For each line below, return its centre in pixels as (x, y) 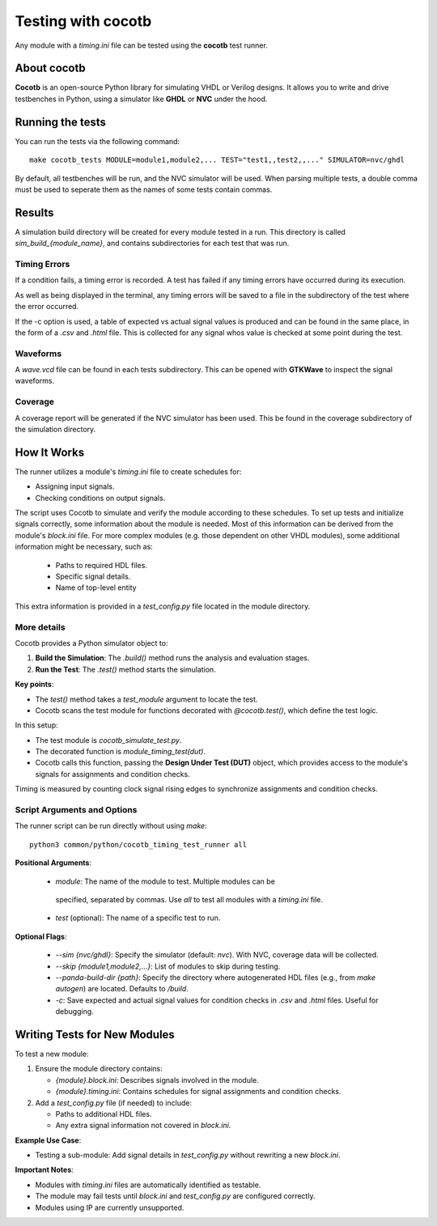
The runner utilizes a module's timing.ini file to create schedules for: (128, 471)
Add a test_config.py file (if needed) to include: (113, 1103)
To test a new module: (52, 1054)
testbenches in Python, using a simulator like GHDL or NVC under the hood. (141, 99)
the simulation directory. (55, 429)
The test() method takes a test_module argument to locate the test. (146, 699)
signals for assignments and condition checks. (112, 774)
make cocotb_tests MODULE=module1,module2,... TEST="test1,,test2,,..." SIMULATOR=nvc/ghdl (217, 160)
